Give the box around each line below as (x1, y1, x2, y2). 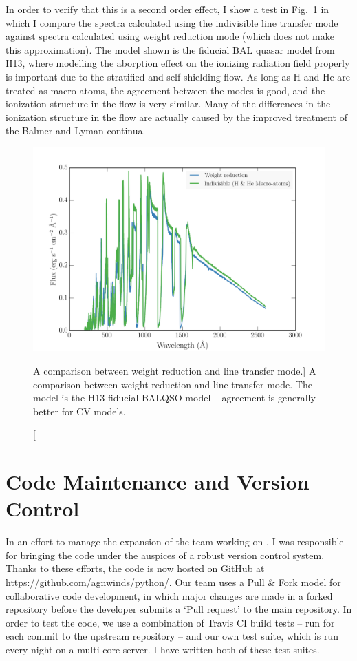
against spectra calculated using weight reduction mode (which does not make (6, 29, 334, 43)
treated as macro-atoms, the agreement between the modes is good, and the (6, 83, 325, 97)
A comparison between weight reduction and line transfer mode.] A (33, 364, 316, 377)
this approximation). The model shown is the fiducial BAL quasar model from (6, 42, 335, 56)
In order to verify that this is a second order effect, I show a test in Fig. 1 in (6, 2, 329, 16)
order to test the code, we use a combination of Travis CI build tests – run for (6, 615, 335, 629)
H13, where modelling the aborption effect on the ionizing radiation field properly (6, 56, 350, 70)
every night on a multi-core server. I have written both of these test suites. (6, 642, 320, 657)
